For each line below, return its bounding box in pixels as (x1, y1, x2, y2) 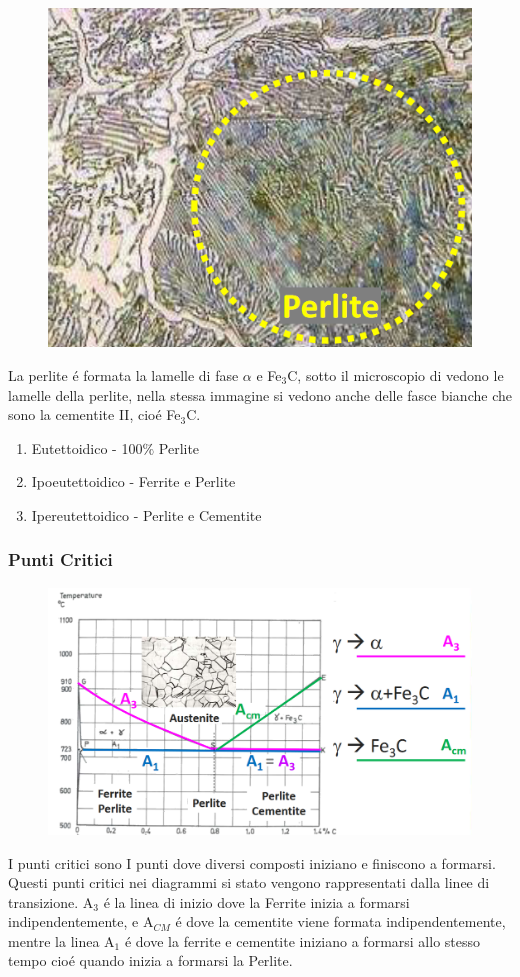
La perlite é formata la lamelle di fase (8, 364, 239, 385)
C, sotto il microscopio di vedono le (287, 364, 504, 385)
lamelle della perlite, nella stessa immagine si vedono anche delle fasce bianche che (8, 384, 512, 405)
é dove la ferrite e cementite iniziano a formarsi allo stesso (124, 930, 481, 951)
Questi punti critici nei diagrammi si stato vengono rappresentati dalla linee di (8, 872, 490, 893)
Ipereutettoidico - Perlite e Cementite (31, 504, 262, 525)
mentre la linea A (8, 930, 115, 951)
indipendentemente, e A (8, 911, 154, 932)
